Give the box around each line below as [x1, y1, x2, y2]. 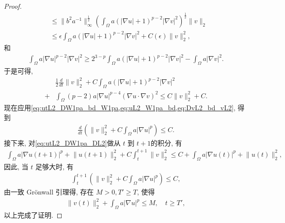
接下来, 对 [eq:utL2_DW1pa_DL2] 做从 [4, 137, 121, 148]
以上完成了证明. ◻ [4, 210, 63, 220]
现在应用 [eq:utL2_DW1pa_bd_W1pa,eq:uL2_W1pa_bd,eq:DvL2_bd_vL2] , [4, 103, 236, 113]
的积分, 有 [151, 137, 182, 148]
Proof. [4, 1, 22, 11]
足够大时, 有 [35, 161, 74, 171]
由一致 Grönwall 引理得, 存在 [4, 187, 94, 197]
